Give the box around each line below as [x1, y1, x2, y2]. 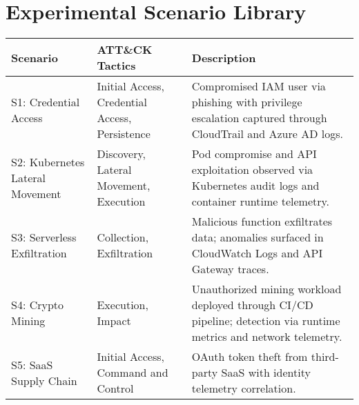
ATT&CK [97, 41, 153, 58]
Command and [97, 364, 168, 381]
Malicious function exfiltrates [191, 213, 333, 230]
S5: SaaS [11, 356, 53, 373]
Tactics [97, 57, 136, 74]
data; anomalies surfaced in [191, 229, 324, 246]
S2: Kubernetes [11, 153, 85, 170]
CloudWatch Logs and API [191, 245, 323, 261]
